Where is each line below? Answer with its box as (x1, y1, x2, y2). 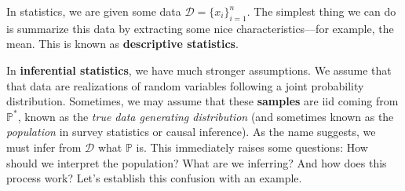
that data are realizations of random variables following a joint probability (6, 77, 364, 94)
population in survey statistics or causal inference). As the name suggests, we (6, 123, 376, 140)
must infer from (6, 138, 82, 155)
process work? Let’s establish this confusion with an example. (6, 170, 302, 186)
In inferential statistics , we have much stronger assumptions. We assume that (6, 61, 392, 78)
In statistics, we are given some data (6, 3, 181, 19)
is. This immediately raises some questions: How (136, 138, 368, 155)
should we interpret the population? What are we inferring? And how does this (6, 154, 387, 171)
